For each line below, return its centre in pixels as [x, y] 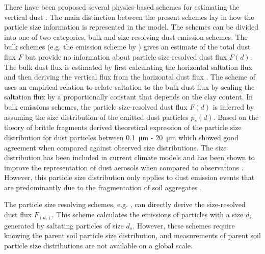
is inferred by [233, 106]
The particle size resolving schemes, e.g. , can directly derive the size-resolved [125, 204]
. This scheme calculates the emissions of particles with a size [148, 214]
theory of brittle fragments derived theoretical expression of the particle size [123, 127]
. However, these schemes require [184, 225]
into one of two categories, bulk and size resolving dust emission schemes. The [126, 36]
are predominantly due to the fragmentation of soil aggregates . [103, 187]
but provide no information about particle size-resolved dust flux [126, 56]
